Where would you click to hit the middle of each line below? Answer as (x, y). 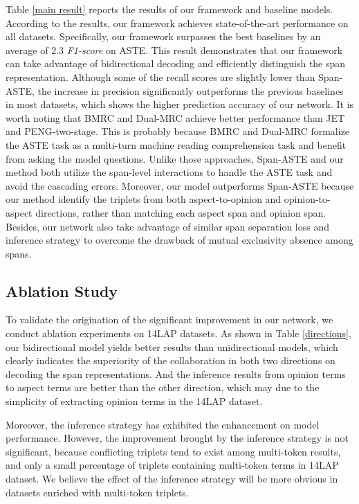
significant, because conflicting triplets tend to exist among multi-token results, (173, 451)
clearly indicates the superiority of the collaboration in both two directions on (171, 360)
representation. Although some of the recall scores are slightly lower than (160, 76)
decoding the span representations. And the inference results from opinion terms (176, 373)
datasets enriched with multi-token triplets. (97, 492)
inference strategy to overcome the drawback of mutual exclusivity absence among (179, 240)
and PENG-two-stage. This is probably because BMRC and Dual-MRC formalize (178, 131)
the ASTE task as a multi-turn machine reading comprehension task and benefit (176, 144)
